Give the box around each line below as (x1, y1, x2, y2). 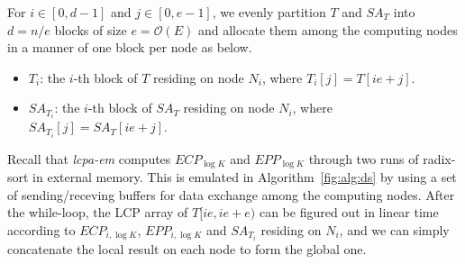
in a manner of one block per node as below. (7, 38, 252, 57)
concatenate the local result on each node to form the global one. (7, 239, 367, 258)
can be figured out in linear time (259, 203, 439, 222)
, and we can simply (339, 220, 450, 239)
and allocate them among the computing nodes (197, 20, 458, 39)
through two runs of (308, 149, 419, 168)
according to (7, 220, 76, 239)
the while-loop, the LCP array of (7, 203, 188, 222)
